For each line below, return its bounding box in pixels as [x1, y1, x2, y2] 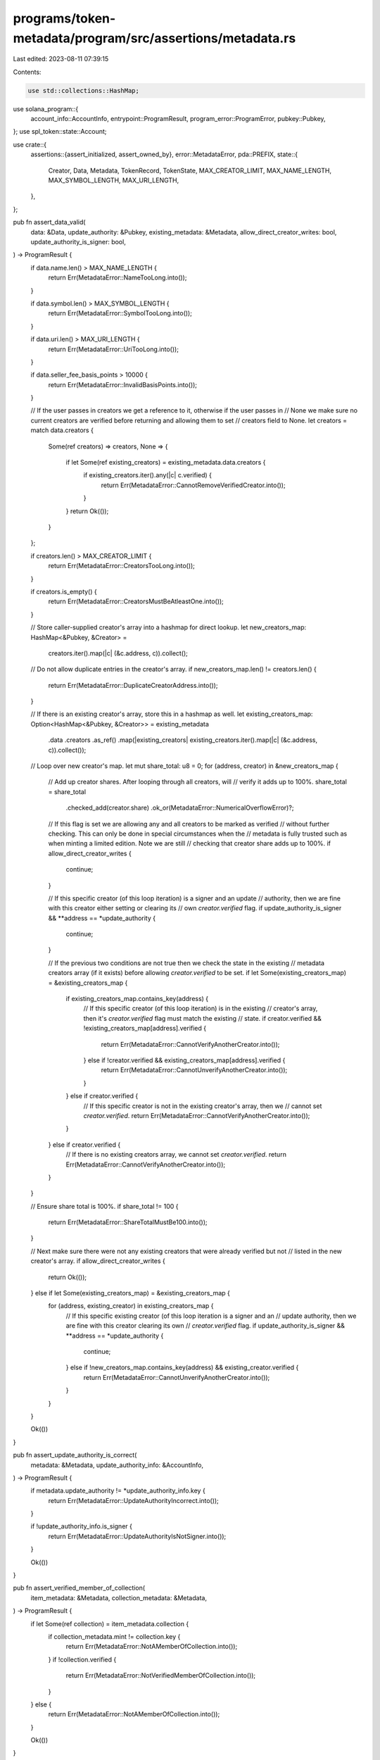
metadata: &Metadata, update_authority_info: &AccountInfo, [30, 1461, 204, 1469]
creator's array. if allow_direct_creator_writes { [30, 1257, 165, 1265]
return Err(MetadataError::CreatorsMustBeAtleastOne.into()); [48, 597, 224, 605]
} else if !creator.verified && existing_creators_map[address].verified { [83, 1056, 286, 1064]
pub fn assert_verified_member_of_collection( [13, 1584, 146, 1592]
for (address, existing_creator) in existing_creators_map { [48, 1302, 214, 1310]
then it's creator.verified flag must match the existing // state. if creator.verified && [83, 1014, 322, 1022]
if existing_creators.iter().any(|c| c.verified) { [83, 471, 213, 479]
